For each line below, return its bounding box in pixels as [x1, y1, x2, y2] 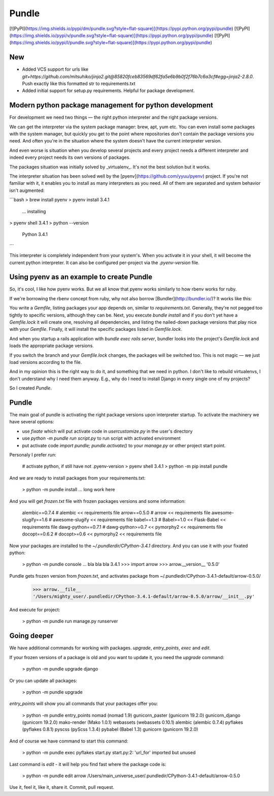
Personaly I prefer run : [9, 452, 56, 458]
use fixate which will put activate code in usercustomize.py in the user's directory [22, 428, 193, 434]
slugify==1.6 [22, 517, 48, 523]
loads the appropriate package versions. [9, 343, 94, 349]
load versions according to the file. [9, 359, 82, 365]
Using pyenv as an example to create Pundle [9, 273, 153, 281]
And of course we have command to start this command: [9, 738, 128, 744]
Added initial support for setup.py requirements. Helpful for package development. [22, 88, 195, 94]
